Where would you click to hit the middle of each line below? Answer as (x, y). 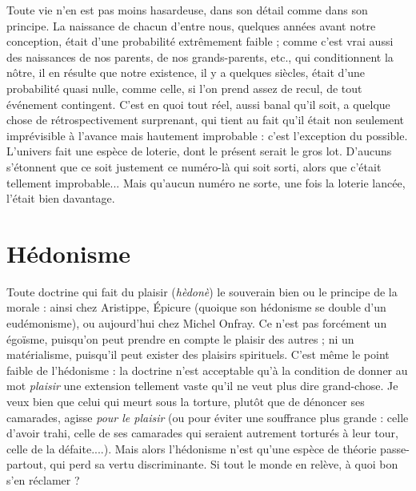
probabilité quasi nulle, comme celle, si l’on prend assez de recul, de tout (184, 88)
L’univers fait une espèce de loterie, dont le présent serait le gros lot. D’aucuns (199, 151)
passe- (395, 448)
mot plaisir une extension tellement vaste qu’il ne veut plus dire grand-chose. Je (202, 386)
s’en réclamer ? (43, 479)
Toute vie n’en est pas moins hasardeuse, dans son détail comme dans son (187, 10)
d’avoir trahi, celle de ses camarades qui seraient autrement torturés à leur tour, (202, 433)
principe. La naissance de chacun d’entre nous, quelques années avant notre (191, 25)
